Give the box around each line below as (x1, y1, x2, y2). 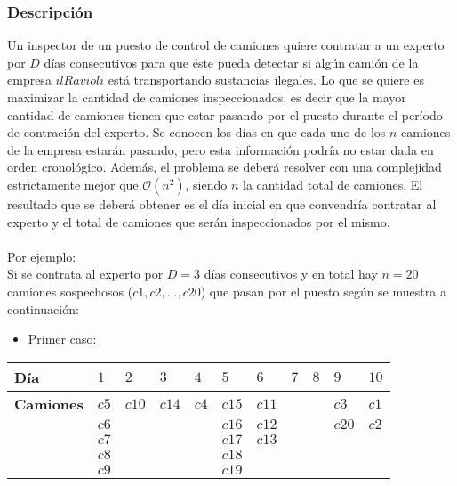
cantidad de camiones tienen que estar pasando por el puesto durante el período (7, 105, 443, 124)
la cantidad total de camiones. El (243, 174, 423, 193)
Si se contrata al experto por (7, 264, 164, 283)
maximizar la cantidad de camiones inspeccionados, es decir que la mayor (7, 88, 406, 106)
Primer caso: (28, 329, 97, 348)
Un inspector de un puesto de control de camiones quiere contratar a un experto (7, 36, 445, 54)
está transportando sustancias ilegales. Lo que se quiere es (108, 70, 424, 89)
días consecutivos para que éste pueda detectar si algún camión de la (44, 53, 419, 71)
